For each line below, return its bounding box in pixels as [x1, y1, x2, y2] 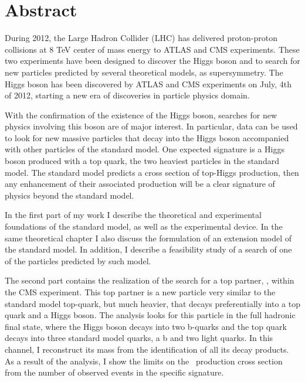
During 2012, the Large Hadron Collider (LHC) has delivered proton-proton [5, 32, 277, 44]
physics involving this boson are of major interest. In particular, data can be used [5, 120, 298, 132]
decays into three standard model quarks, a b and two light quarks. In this [5, 332, 273, 344]
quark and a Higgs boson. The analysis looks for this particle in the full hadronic [5, 309, 296, 321]
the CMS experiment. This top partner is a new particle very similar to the [5, 286, 276, 298]
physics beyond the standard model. [5, 189, 134, 201]
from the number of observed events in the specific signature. [5, 366, 224, 378]
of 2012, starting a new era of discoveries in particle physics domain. [5, 89, 250, 101]
